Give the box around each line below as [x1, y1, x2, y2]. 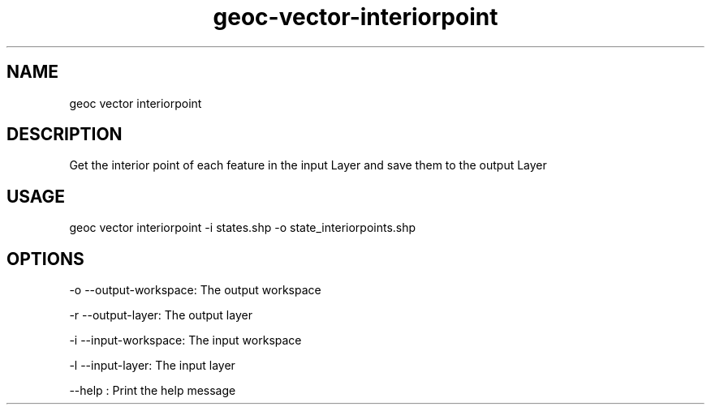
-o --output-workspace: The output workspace [69, 283, 321, 298]
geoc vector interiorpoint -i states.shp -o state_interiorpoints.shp [69, 220, 416, 235]
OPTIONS [6, 248, 84, 269]
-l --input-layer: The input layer [69, 358, 235, 373]
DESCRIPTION [6, 124, 123, 145]
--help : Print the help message [69, 383, 236, 398]
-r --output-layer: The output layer [69, 308, 252, 323]
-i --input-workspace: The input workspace [69, 333, 302, 348]
